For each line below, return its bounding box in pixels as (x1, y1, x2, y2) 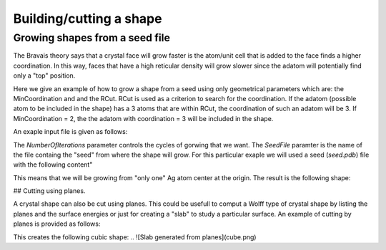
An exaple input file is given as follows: (13, 127, 128, 136)
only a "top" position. (13, 71, 76, 80)
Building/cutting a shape (13, 11, 162, 26)
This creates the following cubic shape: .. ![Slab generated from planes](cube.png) (13, 232, 257, 241)
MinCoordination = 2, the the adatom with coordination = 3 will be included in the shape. (13, 114, 274, 123)
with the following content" (13, 160, 93, 169)
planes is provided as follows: (13, 219, 101, 228)
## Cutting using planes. (13, 187, 86, 195)
